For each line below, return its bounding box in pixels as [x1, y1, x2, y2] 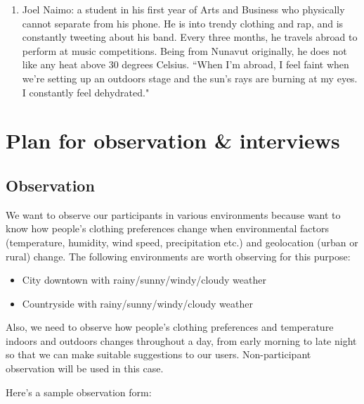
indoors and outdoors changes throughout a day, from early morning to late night [6, 333, 357, 348]
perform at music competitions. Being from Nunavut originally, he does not [22, 43, 347, 58]
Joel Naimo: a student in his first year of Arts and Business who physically [22, 2, 345, 16]
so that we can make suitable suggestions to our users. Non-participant [6, 347, 311, 362]
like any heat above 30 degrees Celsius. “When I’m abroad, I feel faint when [22, 57, 349, 72]
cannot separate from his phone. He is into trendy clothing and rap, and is [22, 15, 344, 30]
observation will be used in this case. [6, 361, 164, 376]
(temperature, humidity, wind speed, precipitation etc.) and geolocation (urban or [6, 234, 358, 249]
